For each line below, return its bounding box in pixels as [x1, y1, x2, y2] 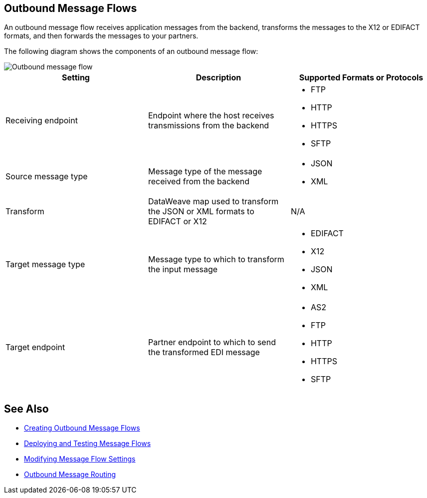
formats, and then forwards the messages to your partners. [4, 31, 199, 40]
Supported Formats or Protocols [299, 72, 424, 83]
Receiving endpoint [5, 115, 78, 126]
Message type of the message [148, 166, 262, 177]
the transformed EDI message [148, 347, 260, 358]
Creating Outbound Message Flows [24, 424, 140, 433]
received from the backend [148, 176, 250, 187]
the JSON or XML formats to [148, 206, 254, 217]
